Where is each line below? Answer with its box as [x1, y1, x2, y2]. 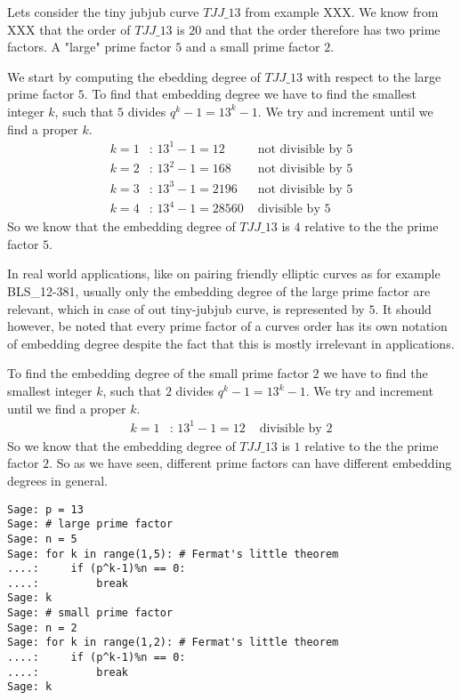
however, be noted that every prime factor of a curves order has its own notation [7, 317, 448, 335]
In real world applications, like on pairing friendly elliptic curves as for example [7, 264, 441, 283]
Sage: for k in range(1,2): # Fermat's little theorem [7, 636, 339, 649]
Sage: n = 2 [7, 621, 77, 634]
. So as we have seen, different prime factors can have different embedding [49, 454, 452, 472]
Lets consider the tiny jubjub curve [7, 3, 199, 20]
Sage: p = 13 [7, 503, 84, 516]
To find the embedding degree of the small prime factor [7, 364, 309, 382]
